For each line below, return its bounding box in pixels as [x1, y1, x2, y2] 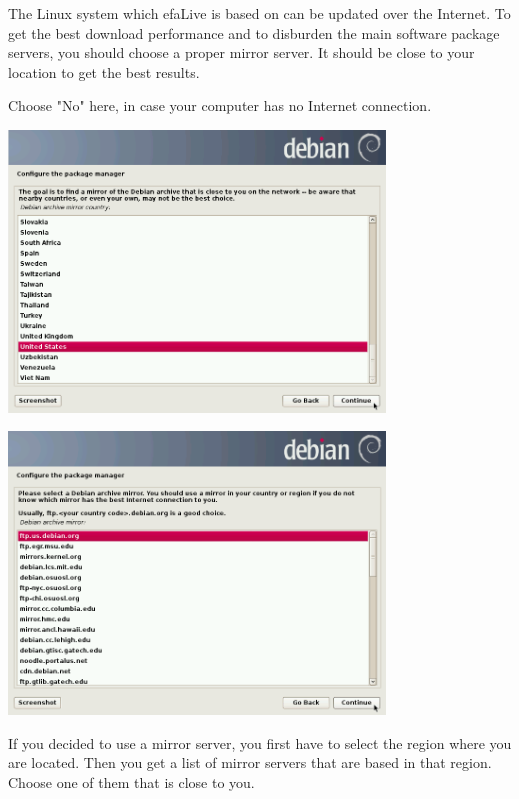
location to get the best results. [8, 61, 200, 82]
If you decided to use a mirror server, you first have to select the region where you [8, 732, 512, 753]
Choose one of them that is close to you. [8, 771, 255, 792]
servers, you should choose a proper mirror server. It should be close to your [8, 42, 475, 63]
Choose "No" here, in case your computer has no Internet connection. [8, 95, 432, 116]
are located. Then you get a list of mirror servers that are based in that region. [8, 752, 492, 773]
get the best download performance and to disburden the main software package [8, 22, 500, 43]
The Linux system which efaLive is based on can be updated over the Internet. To [8, 3, 511, 23]
